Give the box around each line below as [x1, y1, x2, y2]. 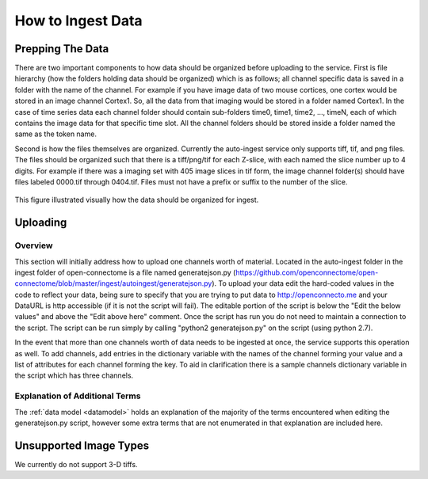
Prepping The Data [14, 42, 109, 55]
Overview [14, 240, 53, 251]
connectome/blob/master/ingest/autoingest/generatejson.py [14, 279, 212, 288]
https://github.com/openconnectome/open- [235, 268, 379, 277]
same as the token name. [14, 129, 97, 139]
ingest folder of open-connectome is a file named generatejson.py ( [14, 268, 236, 277]
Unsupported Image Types [14, 439, 150, 452]
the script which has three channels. [14, 371, 134, 380]
